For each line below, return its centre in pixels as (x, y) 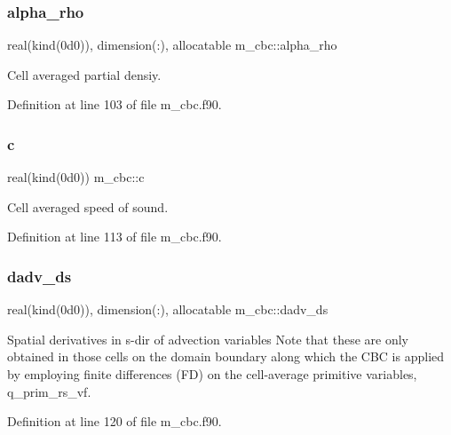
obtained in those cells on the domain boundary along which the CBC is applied (226, 356)
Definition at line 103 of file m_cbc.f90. (115, 104)
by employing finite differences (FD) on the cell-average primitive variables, (212, 374)
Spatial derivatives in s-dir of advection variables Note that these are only (208, 339)
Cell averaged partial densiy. (84, 74)
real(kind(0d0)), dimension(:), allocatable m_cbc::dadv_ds (168, 309)
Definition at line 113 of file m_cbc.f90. (115, 237)
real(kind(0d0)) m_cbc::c (76, 177)
